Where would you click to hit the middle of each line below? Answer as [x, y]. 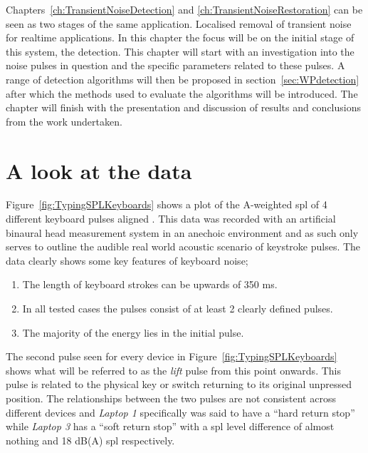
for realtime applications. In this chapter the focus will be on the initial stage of [180, 37]
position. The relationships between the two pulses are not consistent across [171, 398]
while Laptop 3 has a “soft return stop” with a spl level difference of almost [170, 426]
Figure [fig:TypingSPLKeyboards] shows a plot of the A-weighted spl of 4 [167, 204]
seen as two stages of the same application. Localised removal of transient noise [179, 23]
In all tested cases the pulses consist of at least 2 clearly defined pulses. [178, 309]
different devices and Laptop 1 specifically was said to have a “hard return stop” [180, 412]
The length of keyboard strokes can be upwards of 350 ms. [150, 284]
